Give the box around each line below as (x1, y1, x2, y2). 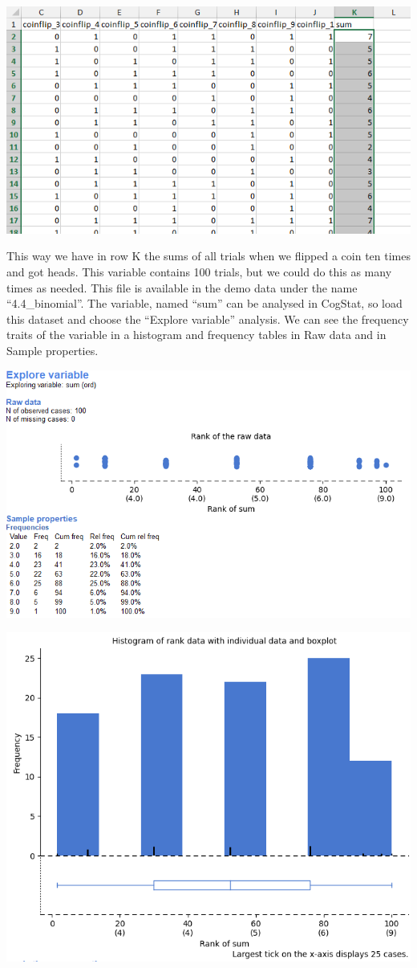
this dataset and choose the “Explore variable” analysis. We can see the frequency (6, 310, 409, 327)
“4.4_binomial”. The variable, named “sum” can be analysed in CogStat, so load (6, 295, 403, 312)
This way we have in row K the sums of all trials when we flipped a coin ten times (6, 247, 411, 264)
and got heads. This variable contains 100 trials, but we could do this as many (6, 263, 392, 280)
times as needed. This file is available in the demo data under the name (6, 279, 358, 296)
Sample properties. (6, 342, 99, 359)
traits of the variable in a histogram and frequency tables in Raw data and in (6, 326, 387, 343)
